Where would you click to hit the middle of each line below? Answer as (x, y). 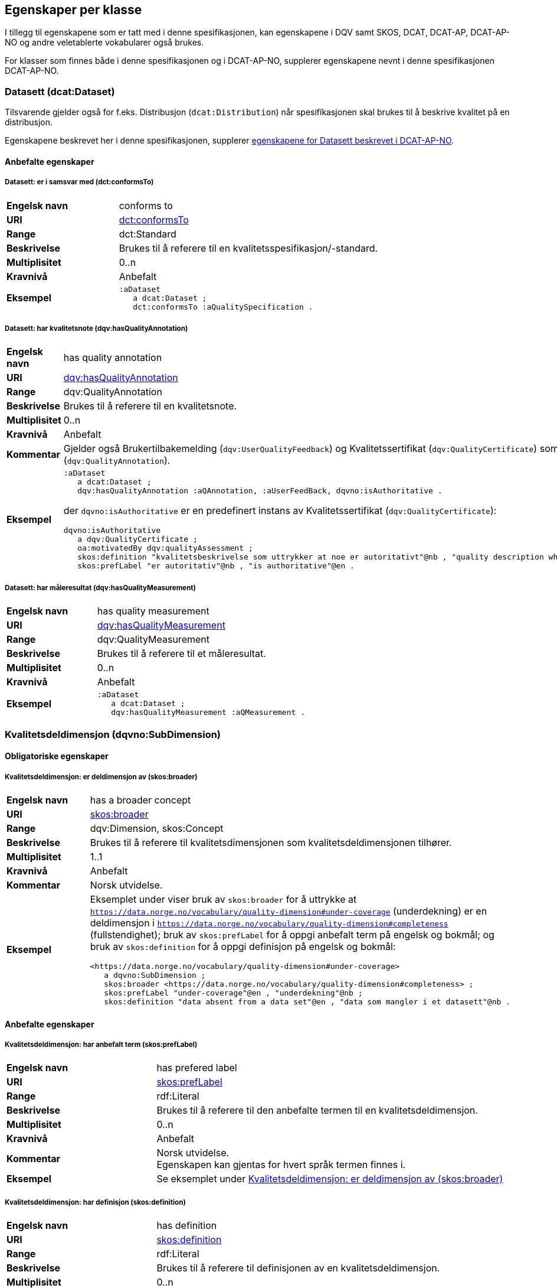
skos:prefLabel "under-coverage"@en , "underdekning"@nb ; (233, 993)
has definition (187, 1226)
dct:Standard (148, 234)
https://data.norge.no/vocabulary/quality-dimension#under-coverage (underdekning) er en (289, 911)
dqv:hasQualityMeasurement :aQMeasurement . (208, 713)
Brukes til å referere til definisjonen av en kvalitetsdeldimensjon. (298, 1268)
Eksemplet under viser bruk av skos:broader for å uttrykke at (223, 899)
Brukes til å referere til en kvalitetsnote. (150, 406)
